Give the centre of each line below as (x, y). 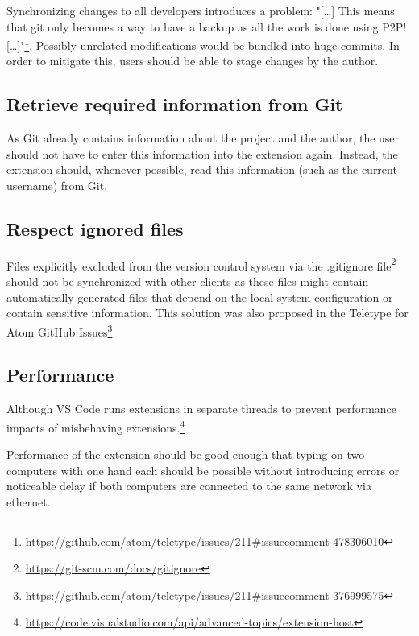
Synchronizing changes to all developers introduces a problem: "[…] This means (201, 10)
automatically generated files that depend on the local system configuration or (200, 297)
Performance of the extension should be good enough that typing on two (186, 454)
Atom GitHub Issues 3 (60, 330)
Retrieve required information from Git (175, 104)
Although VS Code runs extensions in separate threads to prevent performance (202, 409)
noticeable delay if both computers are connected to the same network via (189, 486)
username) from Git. (57, 186)
